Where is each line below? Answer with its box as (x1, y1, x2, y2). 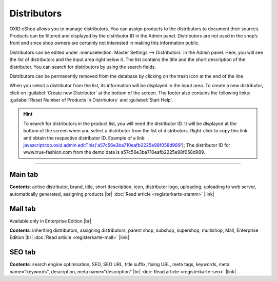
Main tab (9, 170, 38, 179)
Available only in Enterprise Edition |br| (9, 218, 92, 224)
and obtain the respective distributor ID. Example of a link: (23, 135, 146, 141)
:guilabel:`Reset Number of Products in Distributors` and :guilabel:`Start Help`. (9, 97, 174, 103)
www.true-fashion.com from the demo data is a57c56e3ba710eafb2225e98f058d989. (23, 149, 205, 155)
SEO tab (9, 248, 36, 256)
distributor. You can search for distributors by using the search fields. (9, 64, 156, 70)
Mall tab (9, 204, 36, 213)
